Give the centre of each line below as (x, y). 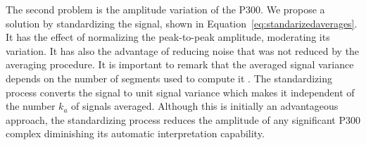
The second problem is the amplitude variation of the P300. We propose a (165, 9)
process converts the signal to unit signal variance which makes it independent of (180, 92)
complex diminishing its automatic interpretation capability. (135, 133)
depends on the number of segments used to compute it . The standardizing (169, 78)
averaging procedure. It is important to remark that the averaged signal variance (180, 64)
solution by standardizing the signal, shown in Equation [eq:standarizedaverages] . (182, 23)
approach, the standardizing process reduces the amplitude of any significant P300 (183, 119)
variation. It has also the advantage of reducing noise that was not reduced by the (183, 50)
